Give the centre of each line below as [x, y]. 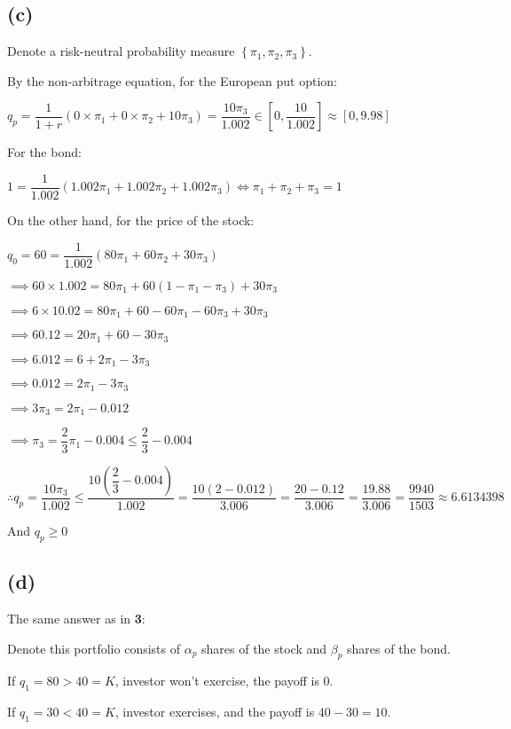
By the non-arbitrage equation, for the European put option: [173, 80]
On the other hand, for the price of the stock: [131, 220]
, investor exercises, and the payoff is [215, 712]
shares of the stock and [264, 648]
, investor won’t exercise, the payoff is [217, 681]
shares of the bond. [399, 648]
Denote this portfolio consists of [94, 648]
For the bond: [44, 152]
